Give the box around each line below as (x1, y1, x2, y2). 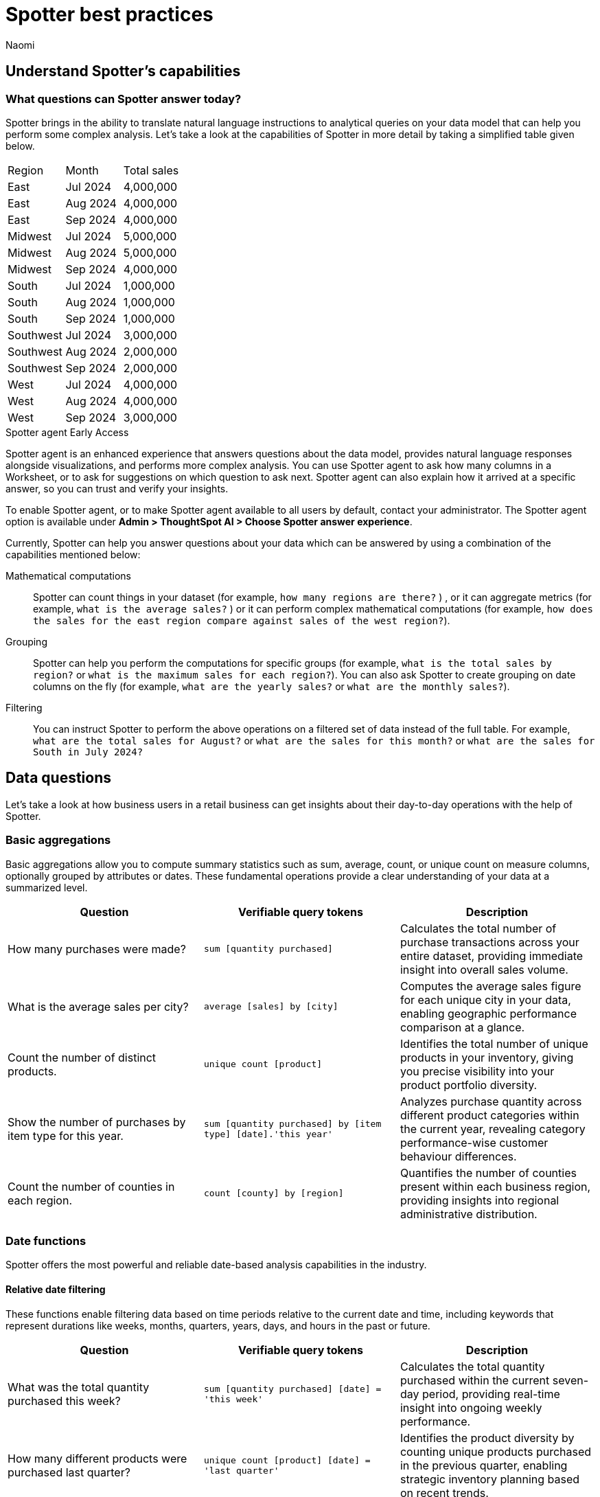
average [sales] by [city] (203, 1001, 338, 1012)
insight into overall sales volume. (400, 962, 568, 976)
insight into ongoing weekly (400, 1400, 542, 1415)
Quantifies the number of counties (400, 1165, 577, 1180)
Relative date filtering (5, 1283, 106, 1295)
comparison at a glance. (400, 1020, 525, 1034)
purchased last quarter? (8, 1465, 130, 1479)
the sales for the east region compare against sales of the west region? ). (33, 614, 450, 626)
